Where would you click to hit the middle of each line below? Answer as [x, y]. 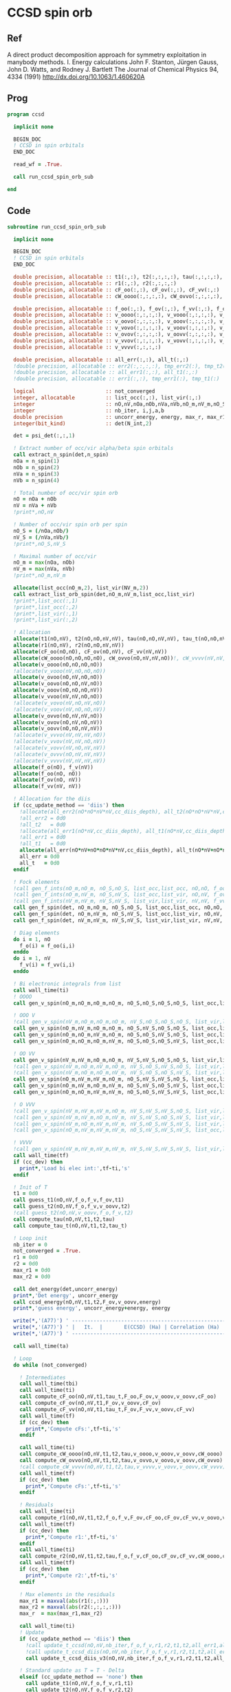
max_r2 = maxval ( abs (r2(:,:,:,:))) [70, 1607]
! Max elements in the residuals [67, 1594]
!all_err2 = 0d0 [43, 818]
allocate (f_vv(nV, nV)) [47, 787]
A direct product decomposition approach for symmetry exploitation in [107, 55]
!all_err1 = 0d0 [43, 837]
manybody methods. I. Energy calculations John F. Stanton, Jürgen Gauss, [113, 62]
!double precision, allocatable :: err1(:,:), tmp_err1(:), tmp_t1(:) [117, 379]
